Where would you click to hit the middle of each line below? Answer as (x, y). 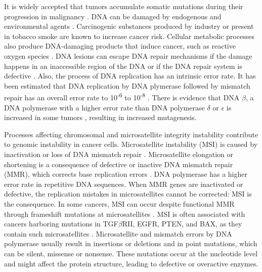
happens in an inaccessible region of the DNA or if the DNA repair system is (123, 66)
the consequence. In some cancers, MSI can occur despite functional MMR (119, 203)
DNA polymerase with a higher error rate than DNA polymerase (104, 107)
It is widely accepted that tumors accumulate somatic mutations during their (124, 6)
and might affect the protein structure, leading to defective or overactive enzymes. (131, 263)
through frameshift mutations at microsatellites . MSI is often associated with (125, 213)
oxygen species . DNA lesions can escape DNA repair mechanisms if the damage (128, 55)
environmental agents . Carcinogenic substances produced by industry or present (129, 26)
